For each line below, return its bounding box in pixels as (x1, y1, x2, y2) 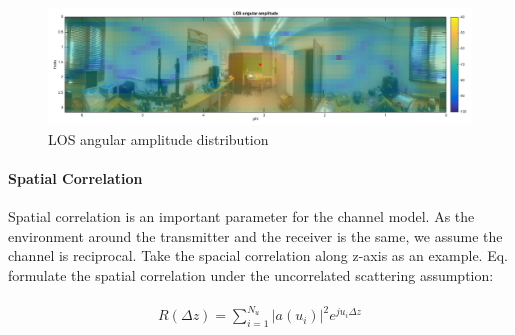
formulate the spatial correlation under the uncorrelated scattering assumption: (8, 264, 494, 285)
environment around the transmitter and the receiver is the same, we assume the (8, 225, 503, 246)
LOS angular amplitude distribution (48, 128, 269, 149)
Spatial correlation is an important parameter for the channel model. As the (8, 206, 475, 227)
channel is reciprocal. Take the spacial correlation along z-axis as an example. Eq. (8, 245, 508, 266)
